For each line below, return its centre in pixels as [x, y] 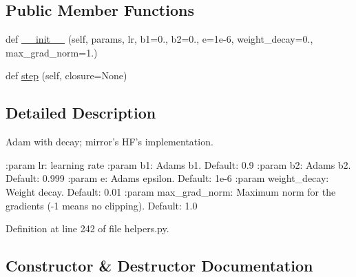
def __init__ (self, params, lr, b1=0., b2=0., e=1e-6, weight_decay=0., [159, 39]
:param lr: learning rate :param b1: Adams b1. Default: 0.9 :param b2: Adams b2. [178, 164]
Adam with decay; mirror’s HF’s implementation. [109, 142]
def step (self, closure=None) [66, 75]
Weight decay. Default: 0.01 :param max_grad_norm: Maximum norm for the [171, 191]
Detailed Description [81, 113]
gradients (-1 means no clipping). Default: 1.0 [102, 205]
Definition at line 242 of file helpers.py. [87, 228]
